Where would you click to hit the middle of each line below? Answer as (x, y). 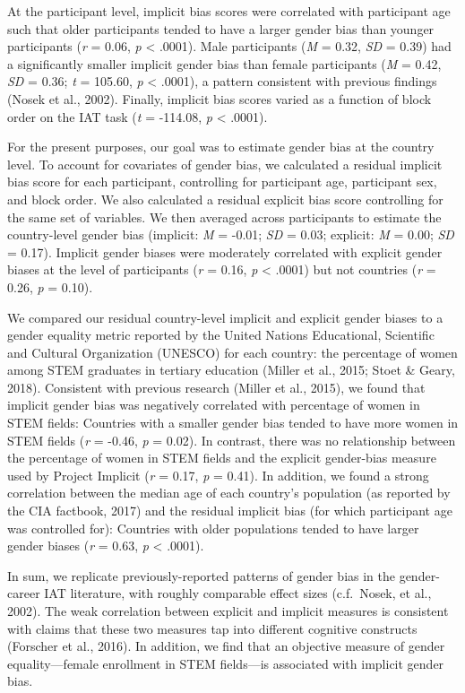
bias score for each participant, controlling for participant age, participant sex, (222, 182)
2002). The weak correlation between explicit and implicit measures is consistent (228, 611)
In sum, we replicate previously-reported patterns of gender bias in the (201, 575)
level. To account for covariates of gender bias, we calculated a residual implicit (225, 164)
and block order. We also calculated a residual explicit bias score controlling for (225, 199)
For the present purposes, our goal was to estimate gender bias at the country (221, 147)
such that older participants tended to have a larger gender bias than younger (221, 28)
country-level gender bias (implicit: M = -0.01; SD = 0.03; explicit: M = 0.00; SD (231, 234)
